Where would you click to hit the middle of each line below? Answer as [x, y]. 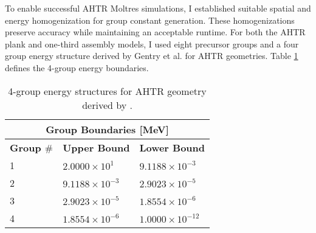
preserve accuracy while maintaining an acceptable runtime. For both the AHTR [155, 32]
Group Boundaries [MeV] [107, 129]
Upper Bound [96, 147]
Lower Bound [172, 147]
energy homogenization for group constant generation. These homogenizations [150, 20]
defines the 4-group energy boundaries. [77, 67]
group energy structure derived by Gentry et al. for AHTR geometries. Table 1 [152, 56]
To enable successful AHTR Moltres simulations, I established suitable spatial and [158, 8]
